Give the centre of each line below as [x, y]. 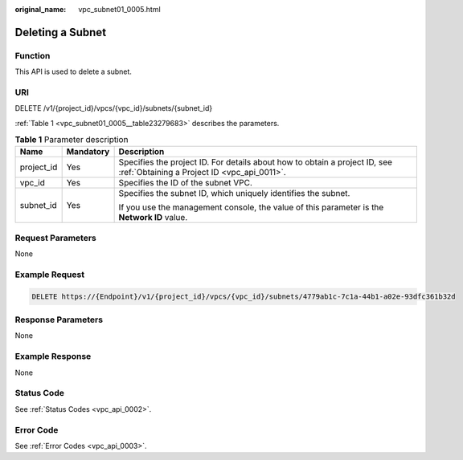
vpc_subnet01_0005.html [119, 9]
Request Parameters [55, 238]
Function [33, 55]
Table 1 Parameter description [72, 140]
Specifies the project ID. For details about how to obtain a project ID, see [256, 162]
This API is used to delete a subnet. [74, 71]
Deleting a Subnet [61, 32]
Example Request [49, 275]
